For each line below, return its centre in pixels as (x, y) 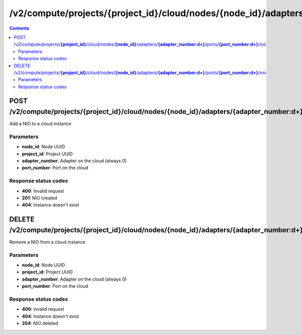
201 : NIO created (40, 198)
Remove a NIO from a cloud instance (47, 242)
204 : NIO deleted (40, 323)
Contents (19, 28)
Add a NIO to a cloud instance (40, 124)
